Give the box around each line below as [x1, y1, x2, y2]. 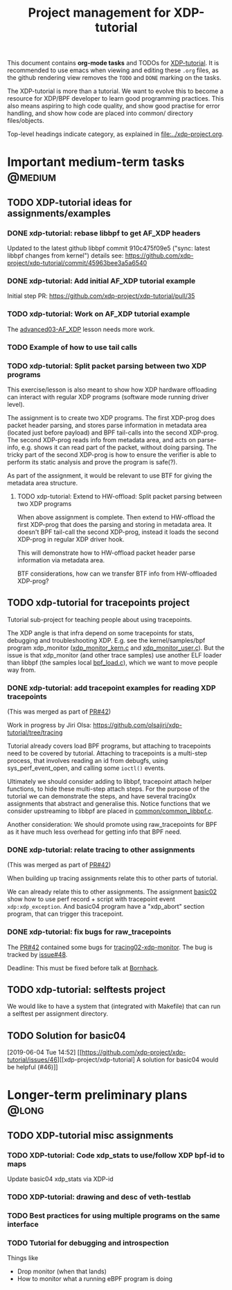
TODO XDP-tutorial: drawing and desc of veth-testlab [7, 1192, 191, 1202]
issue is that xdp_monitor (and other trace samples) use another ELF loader [7, 651, 222, 659]
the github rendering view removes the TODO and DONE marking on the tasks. [7, 74, 222, 82]
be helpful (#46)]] [7, 1063, 58, 1071]
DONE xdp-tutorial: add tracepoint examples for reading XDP [7, 682, 216, 692]
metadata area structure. [7, 478, 78, 487]
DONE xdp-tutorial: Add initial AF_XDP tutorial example [7, 276, 196, 285]
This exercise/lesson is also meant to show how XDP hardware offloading [7, 385, 217, 394]
